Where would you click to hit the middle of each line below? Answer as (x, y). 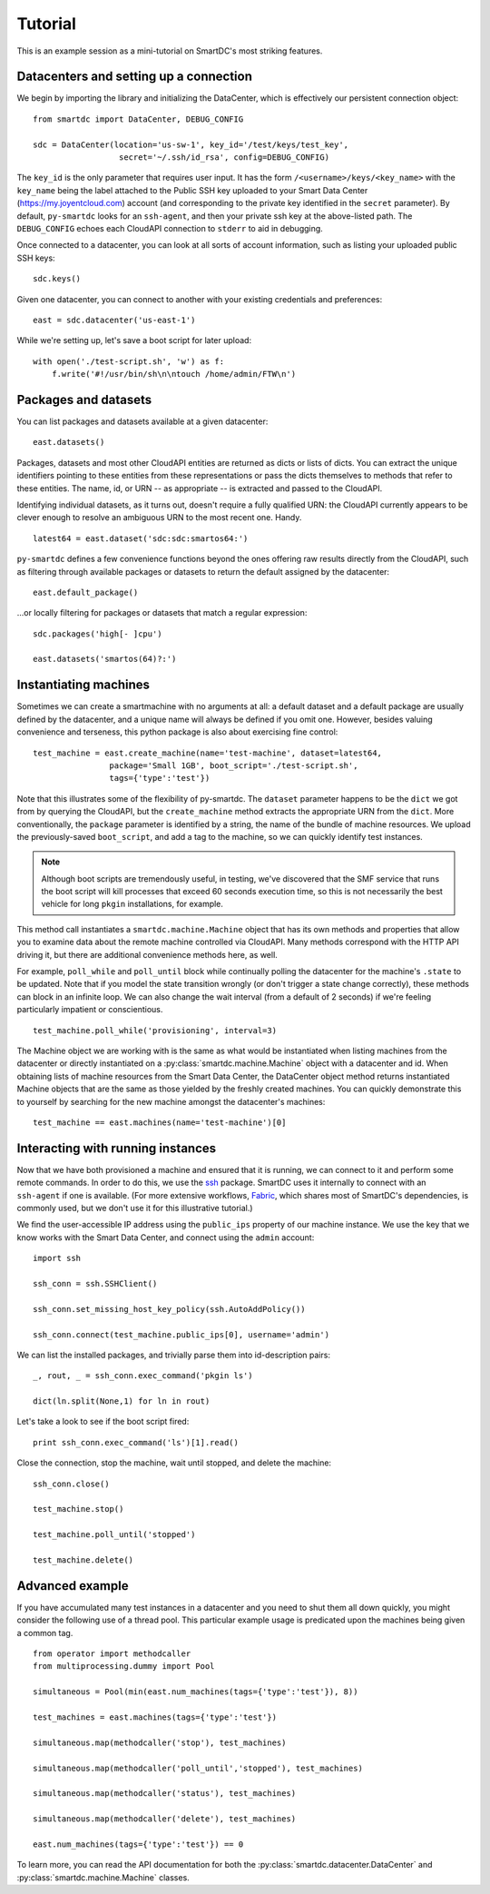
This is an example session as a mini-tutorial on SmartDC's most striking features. (170, 51)
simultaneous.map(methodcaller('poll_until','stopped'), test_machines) (198, 1768)
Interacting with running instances (117, 1148)
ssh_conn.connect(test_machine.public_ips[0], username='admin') (181, 1334)
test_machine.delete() (83, 1560)
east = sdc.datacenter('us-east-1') (114, 320)
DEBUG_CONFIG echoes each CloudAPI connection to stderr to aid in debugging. (170, 228)
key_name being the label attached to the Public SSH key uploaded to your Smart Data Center (192, 190)
